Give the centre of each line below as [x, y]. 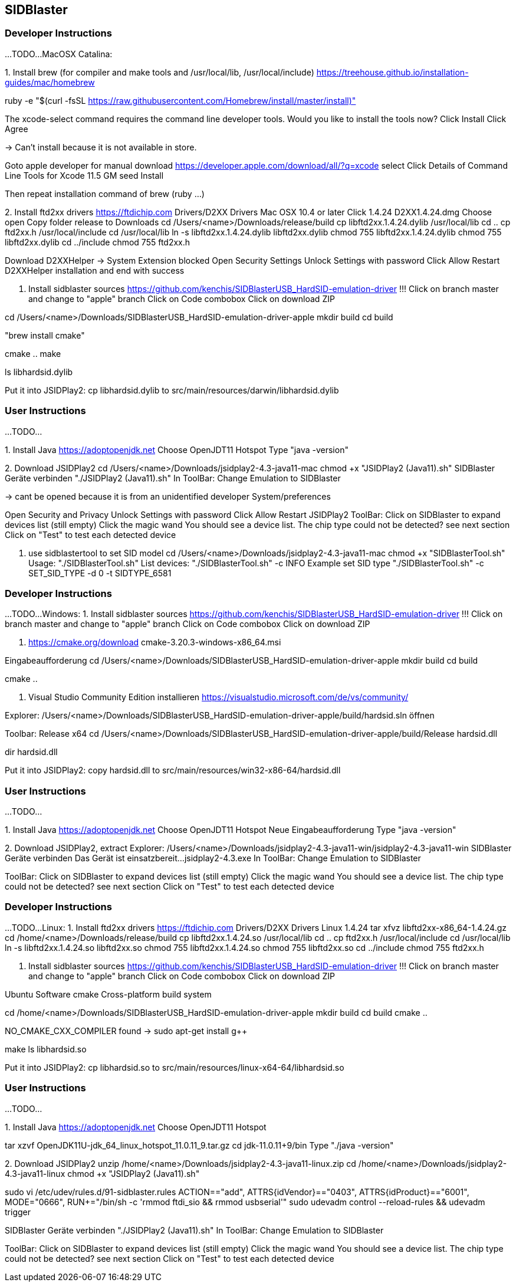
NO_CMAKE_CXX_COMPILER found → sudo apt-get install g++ [126, 1031]
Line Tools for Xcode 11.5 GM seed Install [84, 175]
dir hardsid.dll [31, 752]
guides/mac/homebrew [50, 82]
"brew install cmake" [45, 335]
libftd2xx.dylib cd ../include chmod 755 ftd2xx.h [98, 242]
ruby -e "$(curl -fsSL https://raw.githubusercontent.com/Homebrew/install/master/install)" [180, 100]
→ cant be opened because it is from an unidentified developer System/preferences [168, 496]
